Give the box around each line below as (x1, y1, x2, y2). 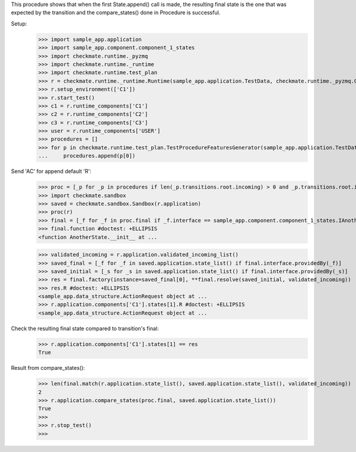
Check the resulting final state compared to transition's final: (11, 325, 159, 332)
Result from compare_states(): (11, 365, 85, 372)
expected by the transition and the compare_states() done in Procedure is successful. (11, 9, 221, 16)
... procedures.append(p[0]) (38, 152, 136, 159)
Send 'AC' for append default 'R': (11, 168, 92, 175)
